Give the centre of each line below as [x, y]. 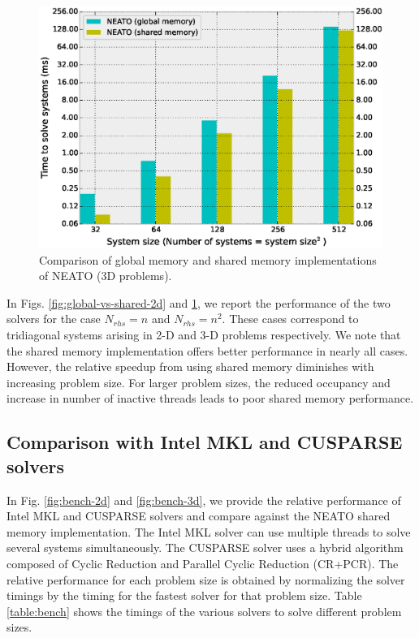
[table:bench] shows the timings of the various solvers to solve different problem [204, 611]
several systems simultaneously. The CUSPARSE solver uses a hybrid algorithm [205, 547]
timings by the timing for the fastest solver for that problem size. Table [184, 595]
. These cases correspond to [290, 319]
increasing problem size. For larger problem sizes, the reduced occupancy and [199, 382]
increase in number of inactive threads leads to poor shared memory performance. [210, 398]
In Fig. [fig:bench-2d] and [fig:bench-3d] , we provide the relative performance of [204, 500]
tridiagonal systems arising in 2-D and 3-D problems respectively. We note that [204, 334]
